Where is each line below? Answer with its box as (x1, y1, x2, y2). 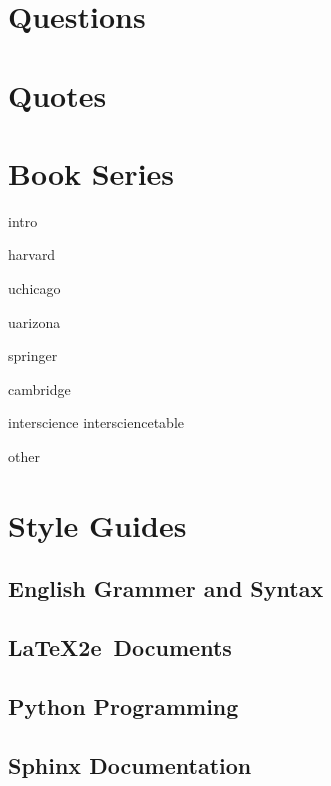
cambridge (8, 378, 71, 399)
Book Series (8, 152, 175, 193)
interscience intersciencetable (8, 412, 184, 433)
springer (8, 345, 58, 366)
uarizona (8, 311, 61, 332)
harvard (8, 244, 56, 265)
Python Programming (8, 690, 239, 721)
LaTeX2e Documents (8, 632, 232, 663)
